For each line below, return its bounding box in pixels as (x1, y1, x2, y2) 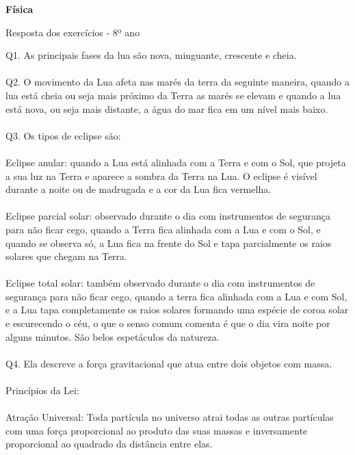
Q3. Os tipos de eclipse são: (5, 128, 121, 142)
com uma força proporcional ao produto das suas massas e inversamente (5, 423, 308, 437)
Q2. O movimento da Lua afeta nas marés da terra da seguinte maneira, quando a (5, 75, 350, 89)
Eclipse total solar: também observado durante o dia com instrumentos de (5, 276, 315, 290)
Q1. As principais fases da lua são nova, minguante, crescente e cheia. (5, 48, 297, 62)
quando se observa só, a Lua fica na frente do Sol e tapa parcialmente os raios (5, 235, 332, 250)
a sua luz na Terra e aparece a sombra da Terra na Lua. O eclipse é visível (5, 168, 317, 183)
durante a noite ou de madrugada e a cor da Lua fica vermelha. (5, 182, 272, 196)
